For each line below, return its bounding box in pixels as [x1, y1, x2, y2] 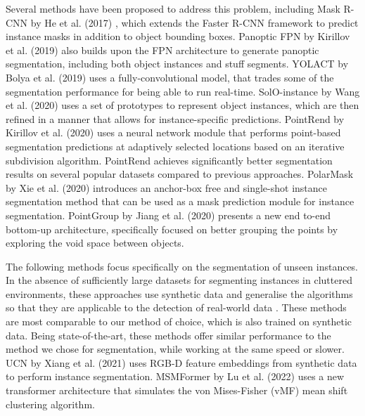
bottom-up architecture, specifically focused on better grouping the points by [6, 221, 338, 236]
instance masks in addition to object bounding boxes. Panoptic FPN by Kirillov [6, 29, 350, 44]
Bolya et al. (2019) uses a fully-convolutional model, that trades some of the [6, 70, 334, 84]
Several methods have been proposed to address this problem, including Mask [6, 1, 340, 15]
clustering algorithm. [6, 396, 95, 411]
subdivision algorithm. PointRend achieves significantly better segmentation [6, 152, 333, 167]
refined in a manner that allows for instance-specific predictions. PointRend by [6, 111, 345, 126]
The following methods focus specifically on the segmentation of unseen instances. [6, 259, 359, 273]
